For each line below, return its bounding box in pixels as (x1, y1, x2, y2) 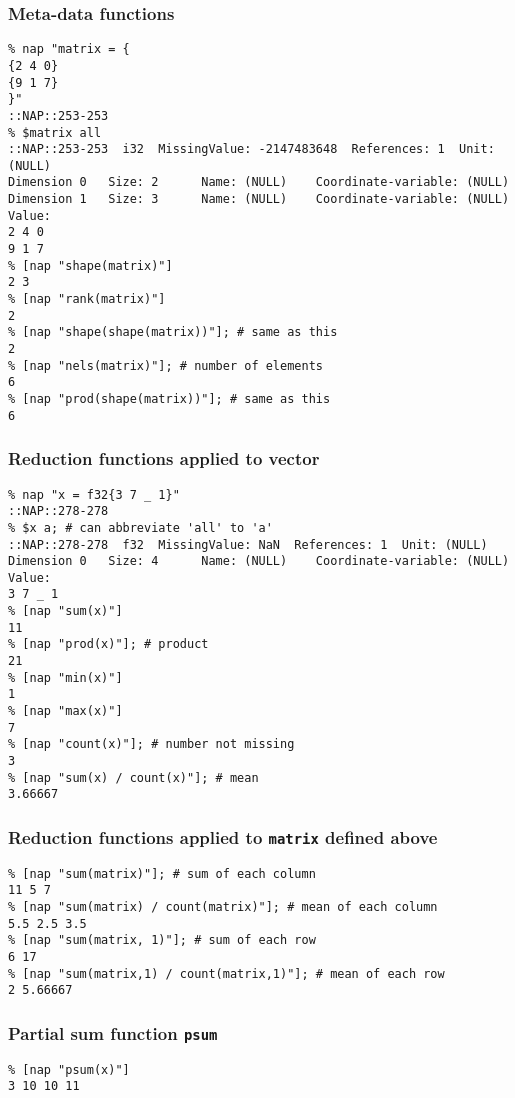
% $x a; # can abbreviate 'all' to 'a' (8, 520, 273, 535)
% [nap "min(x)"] (8, 670, 123, 685)
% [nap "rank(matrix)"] (8, 292, 166, 307)
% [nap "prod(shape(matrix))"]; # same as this (8, 392, 331, 406)
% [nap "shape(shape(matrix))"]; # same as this (8, 325, 338, 340)
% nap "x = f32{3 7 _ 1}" (8, 487, 180, 502)
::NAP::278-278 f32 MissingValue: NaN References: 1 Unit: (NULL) (8, 537, 488, 552)
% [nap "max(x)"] (8, 704, 123, 719)
